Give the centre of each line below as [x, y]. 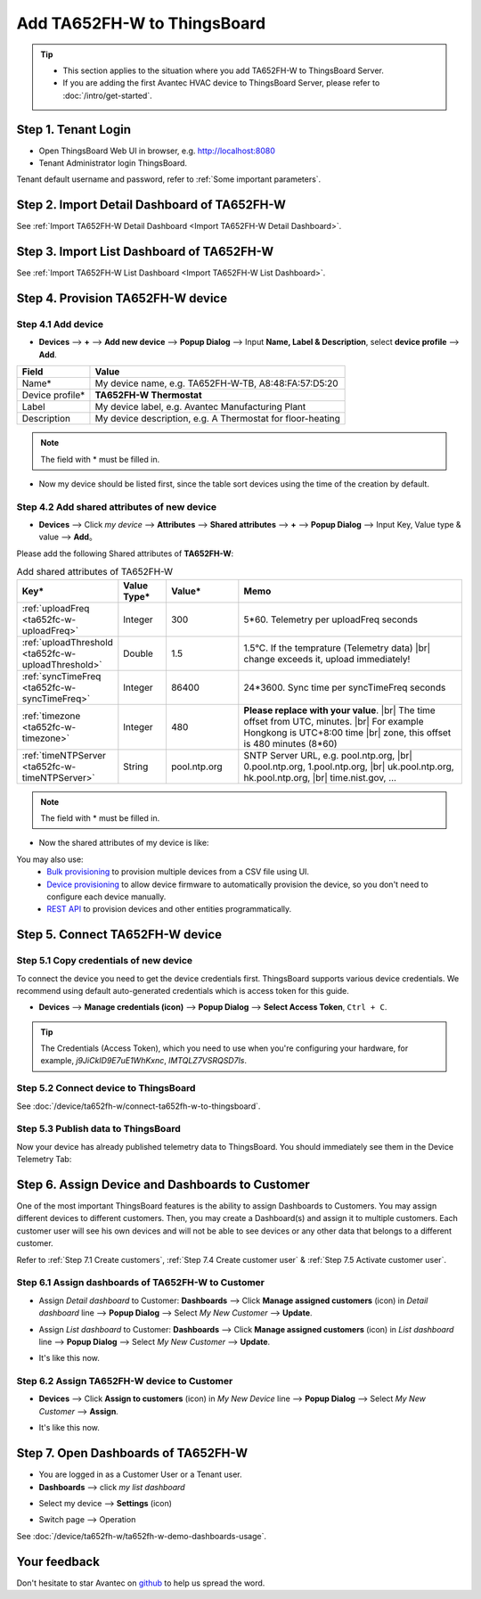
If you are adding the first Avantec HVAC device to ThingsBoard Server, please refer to [221, 83]
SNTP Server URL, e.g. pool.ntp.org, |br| [328, 755]
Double [138, 653]
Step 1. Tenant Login [74, 129]
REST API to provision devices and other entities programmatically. [169, 909]
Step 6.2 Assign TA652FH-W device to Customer [125, 1382]
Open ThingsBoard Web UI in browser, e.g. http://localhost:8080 [157, 151]
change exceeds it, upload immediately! [327, 659]
